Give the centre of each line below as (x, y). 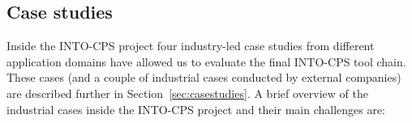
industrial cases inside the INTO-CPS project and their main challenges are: (196, 109)
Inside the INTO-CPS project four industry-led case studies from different (191, 46)
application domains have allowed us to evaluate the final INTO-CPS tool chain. (206, 61)
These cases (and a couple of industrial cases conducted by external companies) (204, 77)
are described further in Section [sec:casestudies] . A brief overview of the (187, 93)
